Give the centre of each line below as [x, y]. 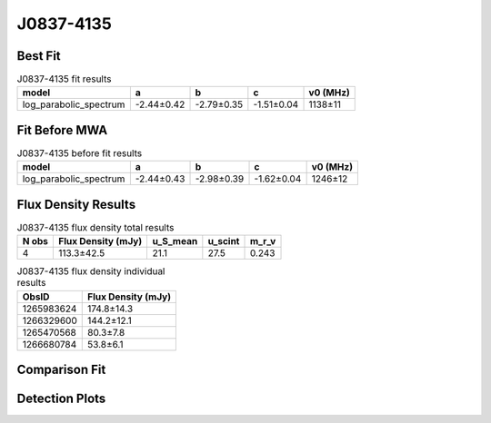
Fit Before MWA [62, 130]
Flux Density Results [76, 204]
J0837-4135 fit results [64, 79]
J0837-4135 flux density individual [91, 271]
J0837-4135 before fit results [80, 153]
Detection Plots [61, 399]
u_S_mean [175, 241]
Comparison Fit [61, 370]
